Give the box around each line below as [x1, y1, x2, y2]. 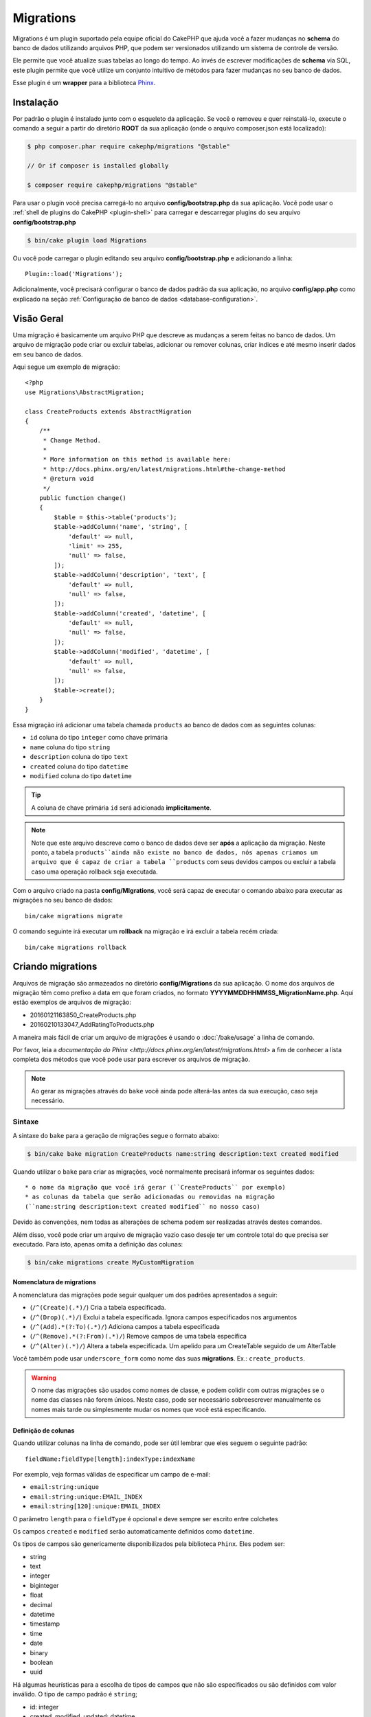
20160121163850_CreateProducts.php [30, 1010, 137, 1019]
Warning [31, 1374, 56, 1382]
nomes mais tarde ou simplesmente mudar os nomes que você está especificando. [31, 1405, 267, 1413]
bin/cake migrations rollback [25, 943, 127, 951]
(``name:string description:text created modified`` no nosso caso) [25, 1203, 260, 1210]
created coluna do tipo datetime [30, 762, 128, 771]
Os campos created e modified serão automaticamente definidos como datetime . [12, 1527, 255, 1535]
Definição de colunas [12, 1426, 75, 1435]
